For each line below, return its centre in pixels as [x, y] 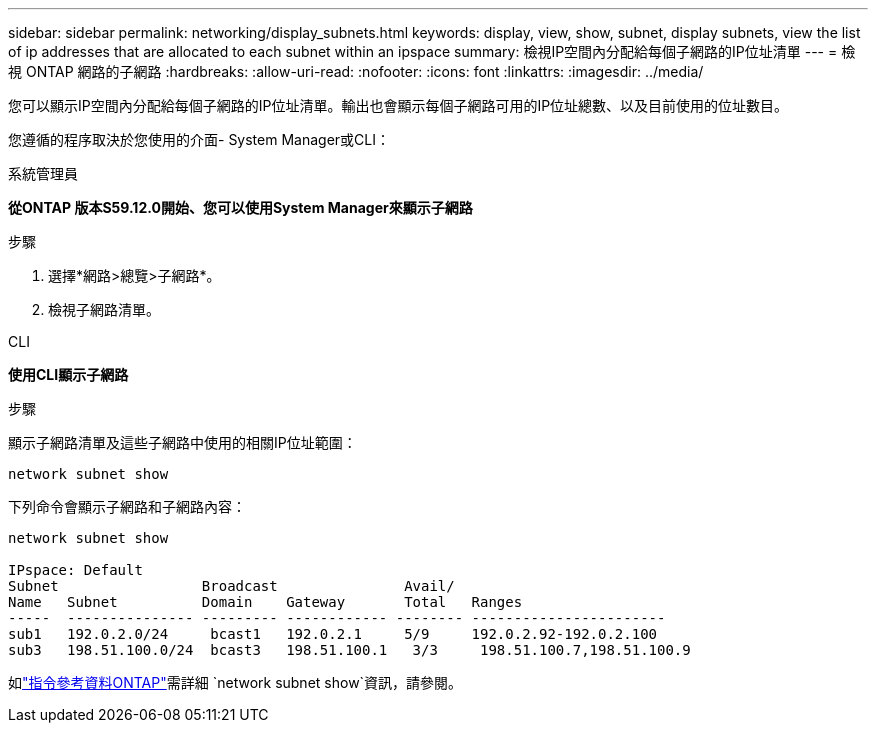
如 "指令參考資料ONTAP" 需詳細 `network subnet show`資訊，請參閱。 [235, 682]
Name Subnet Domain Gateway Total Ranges [265, 602]
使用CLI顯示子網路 [68, 374]
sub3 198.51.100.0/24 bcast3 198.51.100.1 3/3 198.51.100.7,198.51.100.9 [349, 650]
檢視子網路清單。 [104, 309]
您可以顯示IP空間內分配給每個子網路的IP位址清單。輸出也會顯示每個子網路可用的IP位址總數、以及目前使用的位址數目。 [398, 105]
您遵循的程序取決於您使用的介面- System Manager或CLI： [199, 139]
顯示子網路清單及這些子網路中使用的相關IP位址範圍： [182, 442]
